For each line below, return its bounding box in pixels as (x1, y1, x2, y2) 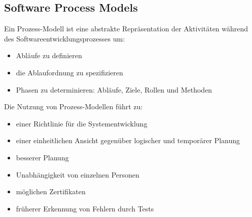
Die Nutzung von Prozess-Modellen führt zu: (4, 101, 143, 112)
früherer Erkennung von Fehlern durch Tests (16, 203, 154, 213)
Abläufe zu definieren (16, 50, 82, 61)
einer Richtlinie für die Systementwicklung (16, 118, 148, 128)
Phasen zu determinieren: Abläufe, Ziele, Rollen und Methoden (16, 84, 212, 95)
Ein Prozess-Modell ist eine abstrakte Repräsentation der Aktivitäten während (4, 23, 248, 34)
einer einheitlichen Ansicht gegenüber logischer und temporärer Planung (16, 135, 240, 146)
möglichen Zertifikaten (16, 186, 86, 197)
